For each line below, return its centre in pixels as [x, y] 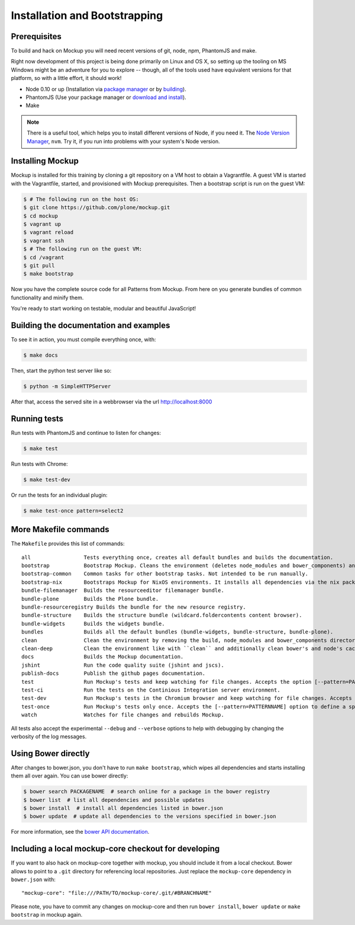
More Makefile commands [60, 529]
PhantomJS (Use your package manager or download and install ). [106, 97]
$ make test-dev [47, 479]
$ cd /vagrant [44, 257]
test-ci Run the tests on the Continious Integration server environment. [151, 690]
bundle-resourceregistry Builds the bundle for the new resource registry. [134, 607]
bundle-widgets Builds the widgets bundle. [93, 623]
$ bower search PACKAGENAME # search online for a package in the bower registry [147, 792]
